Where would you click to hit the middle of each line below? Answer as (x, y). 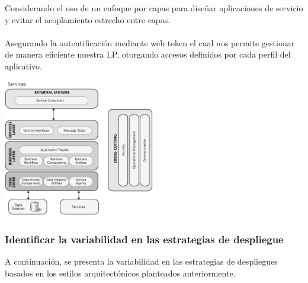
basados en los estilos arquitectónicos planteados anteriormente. (120, 273)
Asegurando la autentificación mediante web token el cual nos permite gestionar (150, 42)
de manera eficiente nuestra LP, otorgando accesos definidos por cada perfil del (148, 54)
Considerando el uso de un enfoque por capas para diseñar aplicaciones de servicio (154, 8)
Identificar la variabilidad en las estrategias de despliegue (144, 239)
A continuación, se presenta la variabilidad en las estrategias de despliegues (141, 261)
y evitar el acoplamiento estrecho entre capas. (88, 19)
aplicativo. (24, 66)
